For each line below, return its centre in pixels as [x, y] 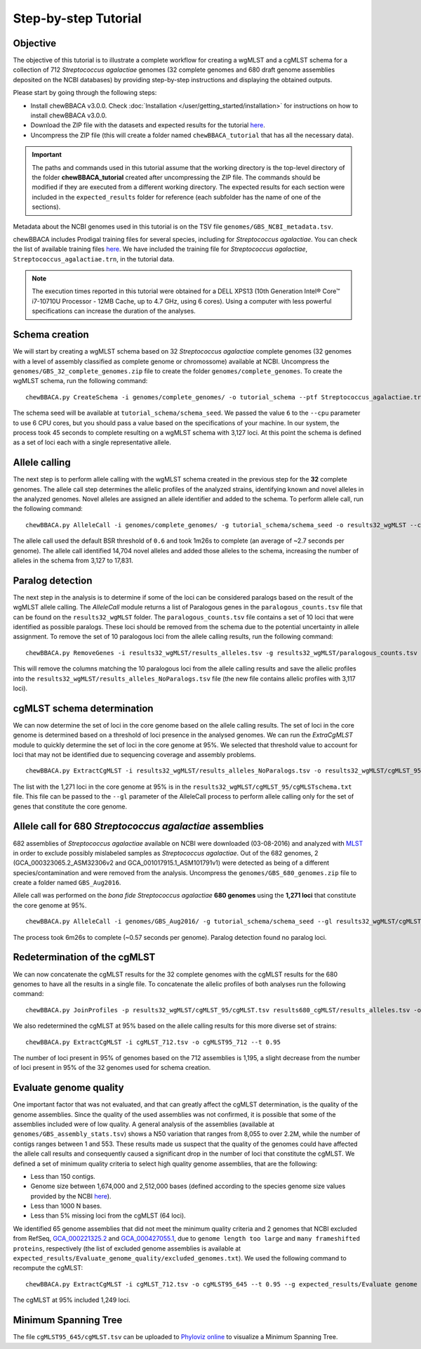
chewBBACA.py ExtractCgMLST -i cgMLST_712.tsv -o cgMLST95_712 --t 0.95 [153, 1042]
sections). [46, 207]
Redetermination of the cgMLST [84, 957]
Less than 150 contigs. [63, 1176]
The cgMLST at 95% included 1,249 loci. [72, 1300]
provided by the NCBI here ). [71, 1196]
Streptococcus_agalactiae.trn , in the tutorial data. [94, 259]
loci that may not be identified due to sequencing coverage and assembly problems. [134, 755]
